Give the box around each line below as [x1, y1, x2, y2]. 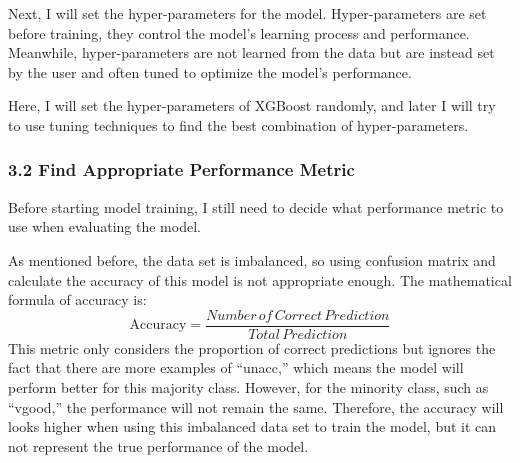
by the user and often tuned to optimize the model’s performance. [8, 61, 412, 82]
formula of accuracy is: [8, 289, 147, 310]
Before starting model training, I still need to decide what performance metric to [8, 196, 504, 217]
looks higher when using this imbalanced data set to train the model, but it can [8, 416, 497, 437]
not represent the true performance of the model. [8, 435, 309, 456]
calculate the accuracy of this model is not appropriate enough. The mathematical [8, 269, 512, 290]
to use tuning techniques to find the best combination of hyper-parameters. [8, 114, 469, 135]
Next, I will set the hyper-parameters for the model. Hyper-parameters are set [8, 3, 487, 23]
